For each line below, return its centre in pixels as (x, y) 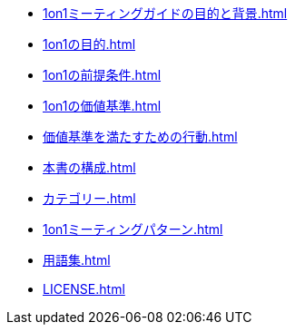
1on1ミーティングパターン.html (133, 229)
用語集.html (77, 260)
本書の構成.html (89, 167)
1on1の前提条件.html (102, 75)
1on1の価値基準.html (102, 106)
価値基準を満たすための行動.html (140, 137)
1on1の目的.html (89, 44)
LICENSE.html (84, 289)
